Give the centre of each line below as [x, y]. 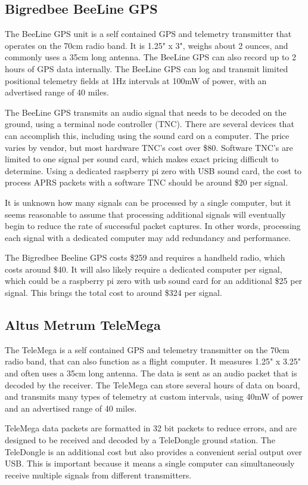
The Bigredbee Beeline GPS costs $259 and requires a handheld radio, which [145, 257]
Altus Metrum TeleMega [83, 325]
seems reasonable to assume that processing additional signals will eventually [145, 214]
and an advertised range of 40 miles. [71, 408]
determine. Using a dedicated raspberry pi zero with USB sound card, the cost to [153, 170]
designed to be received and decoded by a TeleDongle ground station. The [140, 440]
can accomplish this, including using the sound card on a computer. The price [147, 135]
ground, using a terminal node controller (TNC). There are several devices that [150, 124]
